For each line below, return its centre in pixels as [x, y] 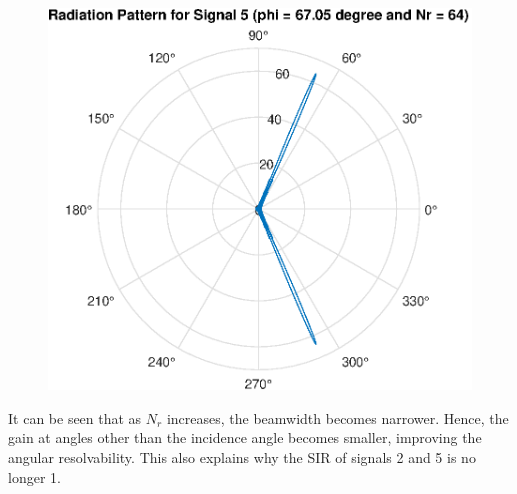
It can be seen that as [75, 417]
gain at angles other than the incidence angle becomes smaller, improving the [245, 437]
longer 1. [34, 476]
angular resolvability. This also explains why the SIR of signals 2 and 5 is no [242, 456]
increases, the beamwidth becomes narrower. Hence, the [337, 417]
